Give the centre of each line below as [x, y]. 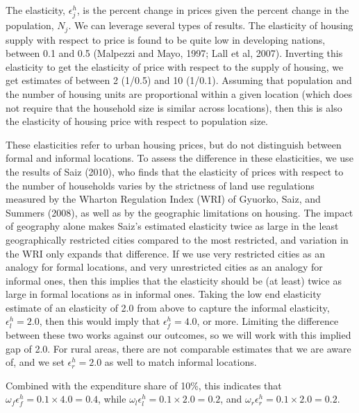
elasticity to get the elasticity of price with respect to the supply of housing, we [175, 66]
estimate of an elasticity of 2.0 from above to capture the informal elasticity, [168, 307]
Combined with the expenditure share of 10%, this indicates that [144, 385]
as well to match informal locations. [181, 362]
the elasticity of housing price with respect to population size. [137, 121]
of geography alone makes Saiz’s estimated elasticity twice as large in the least [172, 226]
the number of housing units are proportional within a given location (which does [179, 93]
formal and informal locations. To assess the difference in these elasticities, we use [179, 158]
